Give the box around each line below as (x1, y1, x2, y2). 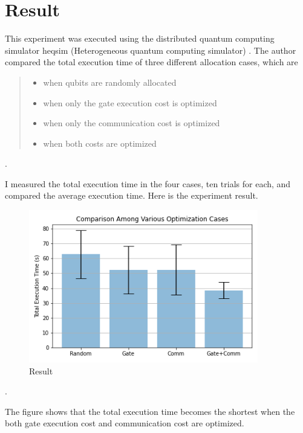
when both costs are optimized (43, 136, 157, 149)
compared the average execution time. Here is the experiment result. (5, 189, 258, 202)
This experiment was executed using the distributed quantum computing (5, 32, 275, 45)
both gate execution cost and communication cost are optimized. (5, 417, 244, 429)
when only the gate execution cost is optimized (43, 96, 217, 109)
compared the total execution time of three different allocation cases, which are (5, 56, 298, 68)
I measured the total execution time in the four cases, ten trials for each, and (5, 177, 291, 190)
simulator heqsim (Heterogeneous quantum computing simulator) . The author (5, 43, 296, 56)
